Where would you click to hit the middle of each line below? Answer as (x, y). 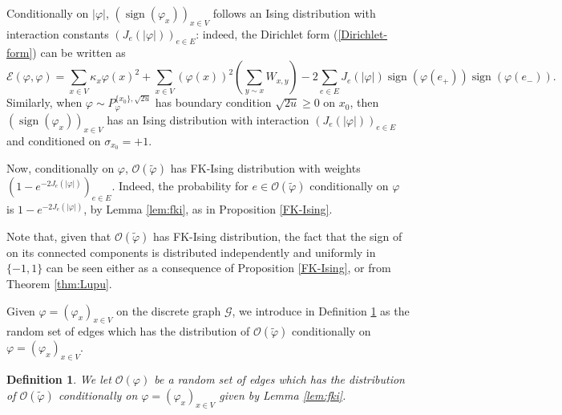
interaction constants (58, 33)
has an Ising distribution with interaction (208, 119)
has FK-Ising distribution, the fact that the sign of (278, 236)
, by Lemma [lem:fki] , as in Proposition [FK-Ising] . (208, 209)
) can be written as (79, 52)
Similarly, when (44, 102)
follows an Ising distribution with (294, 13)
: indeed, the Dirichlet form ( (267, 33)
